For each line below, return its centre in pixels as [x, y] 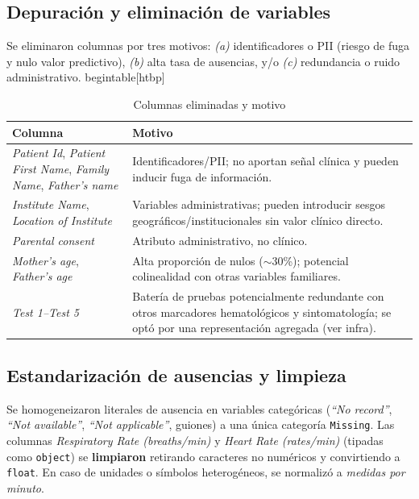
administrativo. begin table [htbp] [86, 77]
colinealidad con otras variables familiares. [236, 276]
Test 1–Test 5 [46, 312]
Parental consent [53, 240]
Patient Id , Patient [59, 153]
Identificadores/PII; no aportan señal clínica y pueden [266, 161]
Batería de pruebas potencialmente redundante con [258, 296]
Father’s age [42, 276]
